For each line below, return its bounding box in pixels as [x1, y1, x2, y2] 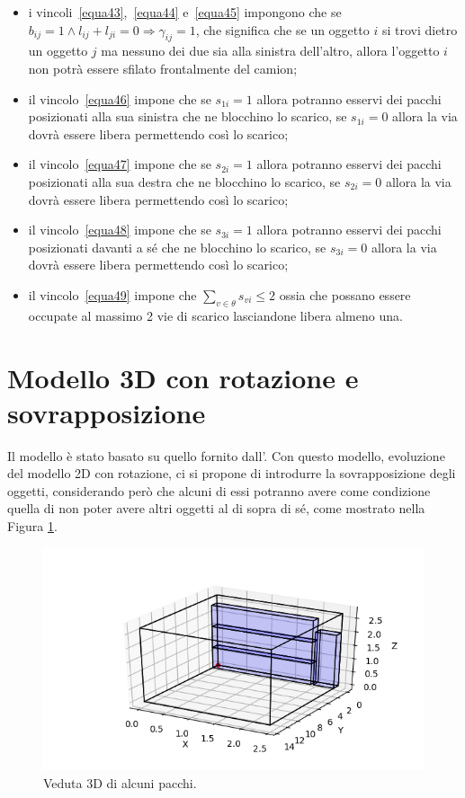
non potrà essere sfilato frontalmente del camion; [28, 58, 298, 77]
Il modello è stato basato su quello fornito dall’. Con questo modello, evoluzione [7, 446, 445, 465]
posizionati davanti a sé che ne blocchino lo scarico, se [28, 237, 326, 256]
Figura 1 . [7, 517, 58, 535]
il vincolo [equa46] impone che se [28, 89, 211, 108]
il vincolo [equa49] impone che [28, 285, 197, 304]
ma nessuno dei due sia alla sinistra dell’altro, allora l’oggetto [101, 41, 440, 60]
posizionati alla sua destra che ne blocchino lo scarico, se [28, 172, 341, 191]
